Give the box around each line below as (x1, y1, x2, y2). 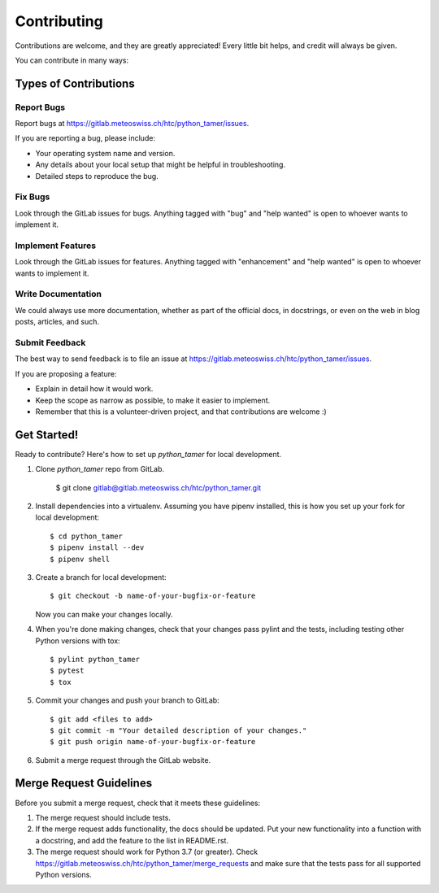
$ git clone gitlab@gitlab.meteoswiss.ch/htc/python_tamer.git (55, 482, 262, 492)
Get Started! (15, 428, 79, 442)
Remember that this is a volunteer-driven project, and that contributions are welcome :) (35, 407, 327, 416)
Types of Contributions (15, 76, 135, 90)
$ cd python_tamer (50, 531, 124, 541)
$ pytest (50, 666, 85, 675)
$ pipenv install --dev (50, 543, 145, 552)
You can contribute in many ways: (15, 55, 129, 65)
